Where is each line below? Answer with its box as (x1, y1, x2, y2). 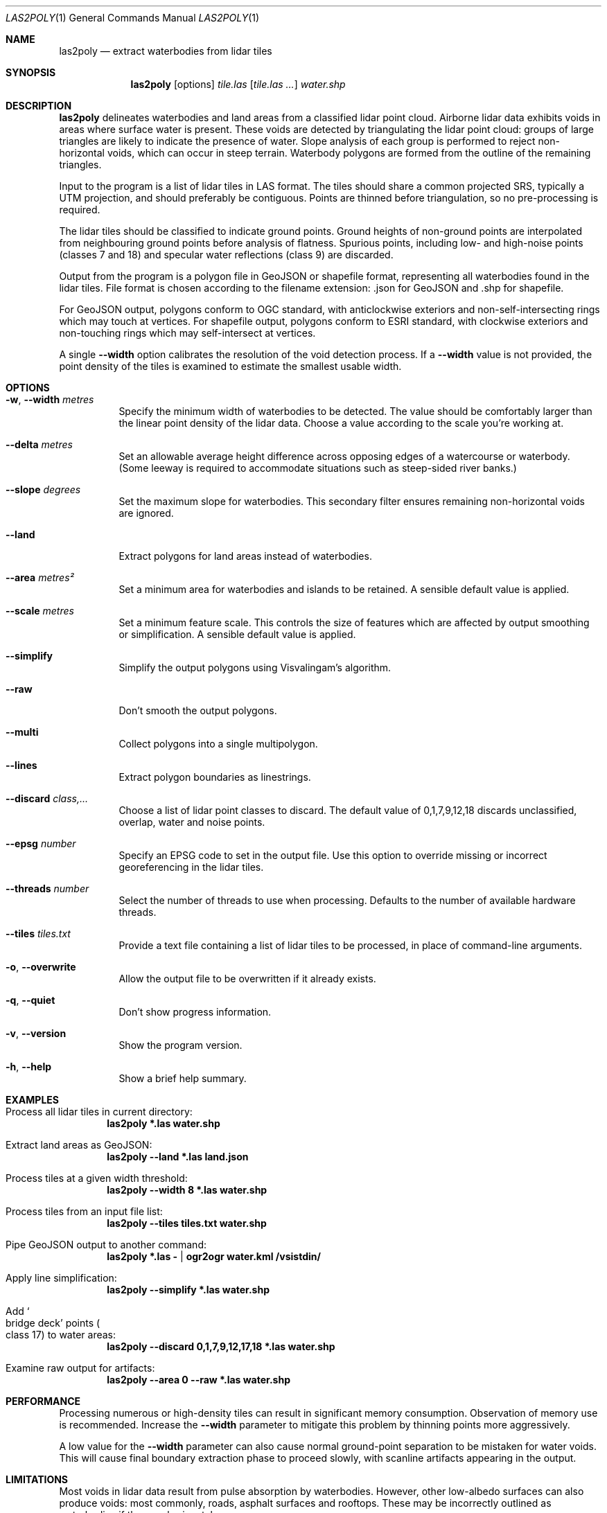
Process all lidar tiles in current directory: (6, 1106, 193, 1117)
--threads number (6, 883, 89, 894)
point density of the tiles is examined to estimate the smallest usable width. (59, 360, 402, 372)
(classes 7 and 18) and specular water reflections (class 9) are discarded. (59, 249, 394, 260)
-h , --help (6, 1061, 52, 1072)
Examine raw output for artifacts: (6, 1362, 155, 1374)
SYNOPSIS (6, 67, 56, 78)
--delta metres (6, 439, 73, 450)
